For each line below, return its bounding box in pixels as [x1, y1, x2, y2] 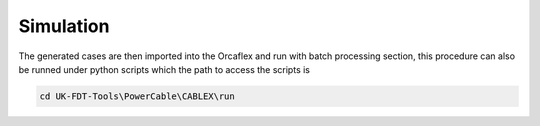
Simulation [18, 15, 110, 37]
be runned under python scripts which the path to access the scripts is [18, 63, 310, 75]
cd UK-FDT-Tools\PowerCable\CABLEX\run [39, 90, 235, 102]
